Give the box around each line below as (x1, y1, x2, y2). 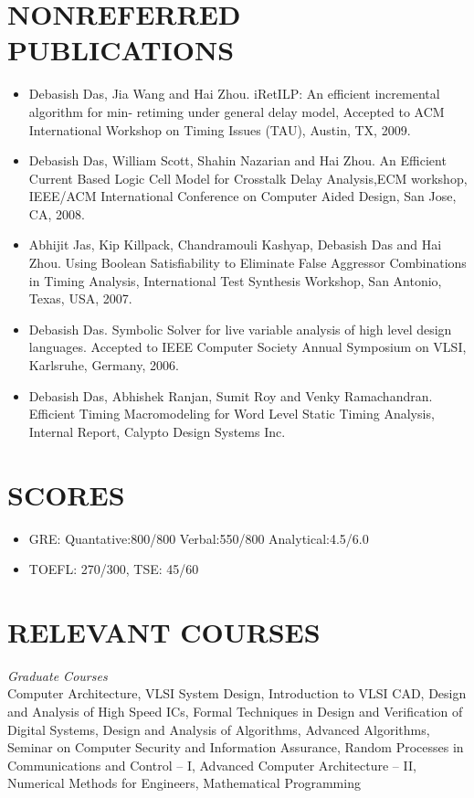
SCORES (7, 475, 125, 513)
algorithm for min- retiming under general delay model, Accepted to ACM (28, 101, 445, 121)
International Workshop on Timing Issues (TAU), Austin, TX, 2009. (28, 120, 411, 139)
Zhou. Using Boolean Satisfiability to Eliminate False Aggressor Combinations (28, 253, 467, 272)
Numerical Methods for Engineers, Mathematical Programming (7, 773, 361, 793)
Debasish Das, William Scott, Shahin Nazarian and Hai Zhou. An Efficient (28, 151, 447, 170)
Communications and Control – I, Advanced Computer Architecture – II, (7, 755, 416, 774)
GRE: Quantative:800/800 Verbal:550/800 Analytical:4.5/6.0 (28, 528, 369, 548)
